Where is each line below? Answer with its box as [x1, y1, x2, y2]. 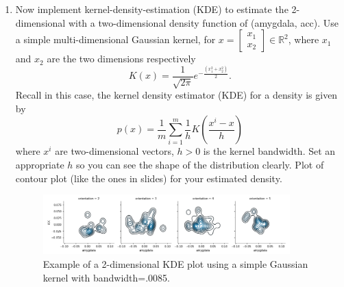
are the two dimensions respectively [47, 51, 196, 66]
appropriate [15, 158, 64, 172]
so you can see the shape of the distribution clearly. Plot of [76, 158, 324, 172]
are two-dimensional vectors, [55, 144, 174, 158]
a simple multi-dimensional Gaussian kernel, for [15, 32, 216, 47]
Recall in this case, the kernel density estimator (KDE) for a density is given [15, 88, 338, 102]
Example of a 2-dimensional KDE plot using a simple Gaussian [42, 256, 308, 271]
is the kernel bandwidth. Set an [203, 144, 336, 158]
